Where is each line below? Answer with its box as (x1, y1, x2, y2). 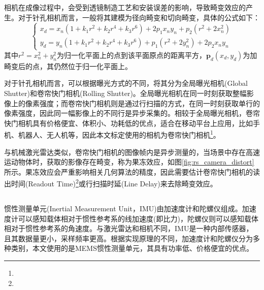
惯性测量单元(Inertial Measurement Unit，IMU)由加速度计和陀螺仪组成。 (4, 203, 242, 213)
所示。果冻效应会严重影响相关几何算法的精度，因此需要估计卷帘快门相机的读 (4, 166, 260, 177)
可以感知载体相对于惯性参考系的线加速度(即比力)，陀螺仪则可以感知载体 (18, 213, 258, 223)
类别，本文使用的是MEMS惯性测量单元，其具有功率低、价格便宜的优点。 (11, 243, 253, 253)
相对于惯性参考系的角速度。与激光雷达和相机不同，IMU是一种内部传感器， (4, 223, 253, 234)
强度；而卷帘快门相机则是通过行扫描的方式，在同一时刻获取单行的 (39, 98, 260, 108)
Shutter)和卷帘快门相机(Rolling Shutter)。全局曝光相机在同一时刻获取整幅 (4, 87, 247, 98)
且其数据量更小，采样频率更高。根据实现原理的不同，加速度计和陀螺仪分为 (4, 233, 253, 243)
